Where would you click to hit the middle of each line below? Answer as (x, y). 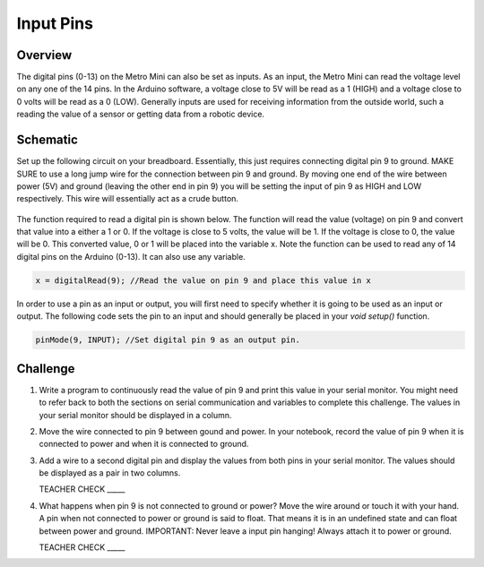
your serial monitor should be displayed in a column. (135, 415)
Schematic (47, 140)
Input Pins (55, 23)
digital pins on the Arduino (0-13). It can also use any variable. (131, 256)
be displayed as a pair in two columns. (110, 473)
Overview (44, 55)
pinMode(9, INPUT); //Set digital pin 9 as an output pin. (168, 340)
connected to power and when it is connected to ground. (144, 444)
